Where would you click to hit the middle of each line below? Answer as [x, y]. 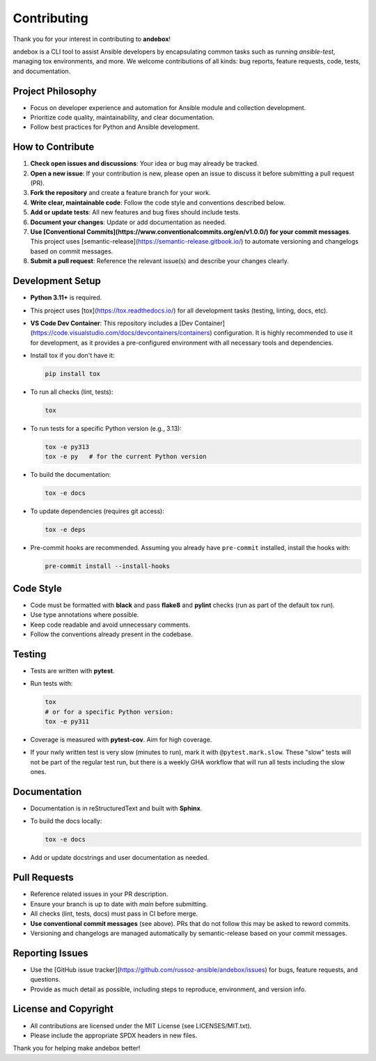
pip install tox [73, 374]
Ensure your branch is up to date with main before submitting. [119, 904]
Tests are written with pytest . [72, 670]
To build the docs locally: [66, 821]
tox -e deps [65, 530]
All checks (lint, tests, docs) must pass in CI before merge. [114, 914]
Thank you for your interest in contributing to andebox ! [92, 39]
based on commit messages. [72, 251]
